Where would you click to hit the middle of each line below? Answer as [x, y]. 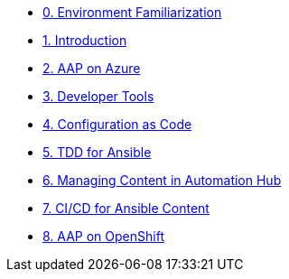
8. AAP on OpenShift [103, 236]
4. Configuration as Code [117, 124]
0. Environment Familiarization [132, 12]
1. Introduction [85, 40]
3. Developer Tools [98, 96]
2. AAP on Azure [92, 68]
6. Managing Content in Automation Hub [162, 180]
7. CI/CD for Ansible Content [126, 208]
